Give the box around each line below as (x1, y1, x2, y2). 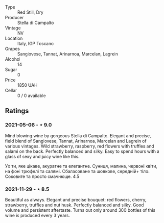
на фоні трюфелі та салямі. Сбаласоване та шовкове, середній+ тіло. (5, 168, 150, 174)
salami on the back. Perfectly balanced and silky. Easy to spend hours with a (5, 148, 160, 154)
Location (5, 35, 23, 41)
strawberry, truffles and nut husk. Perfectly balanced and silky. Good (5, 202, 144, 208)
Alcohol (5, 56, 21, 62)
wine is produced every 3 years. (5, 212, 70, 218)
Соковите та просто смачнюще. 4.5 (5, 173, 80, 179)
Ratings (5, 107, 29, 115)
